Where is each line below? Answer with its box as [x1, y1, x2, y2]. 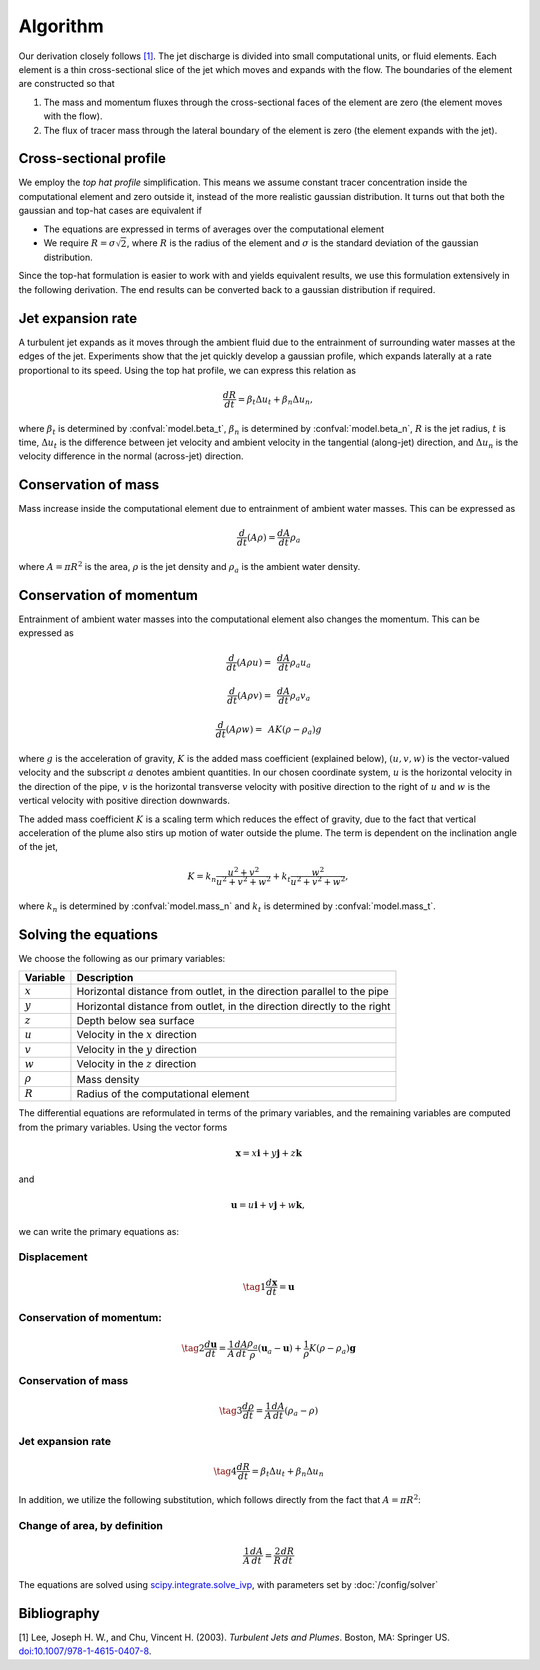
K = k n [187, 870, 217, 884]
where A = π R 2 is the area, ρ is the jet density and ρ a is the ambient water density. [18, 560, 361, 575]
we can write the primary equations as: [18, 1225, 180, 1237]
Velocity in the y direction [76, 1042, 197, 1056]
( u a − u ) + [257, 1343, 302, 1357]
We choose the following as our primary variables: [18, 952, 226, 964]
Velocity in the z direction [76, 1056, 197, 1070]
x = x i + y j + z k [235, 1147, 303, 1159]
